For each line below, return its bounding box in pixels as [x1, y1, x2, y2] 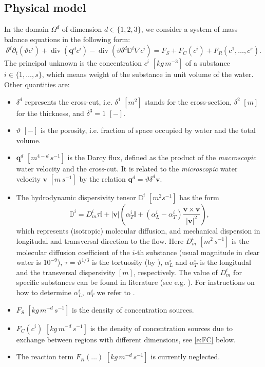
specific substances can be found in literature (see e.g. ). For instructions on [16, 277, 255, 287]
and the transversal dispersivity [16, 266, 116, 277]
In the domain [4, 24, 49, 34]
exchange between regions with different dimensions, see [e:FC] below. [16, 334, 236, 344]
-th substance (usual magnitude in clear [135, 246, 260, 257]
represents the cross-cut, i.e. [25, 96, 112, 107]
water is [16, 257, 41, 267]
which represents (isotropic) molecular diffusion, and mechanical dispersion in [16, 225, 260, 236]
